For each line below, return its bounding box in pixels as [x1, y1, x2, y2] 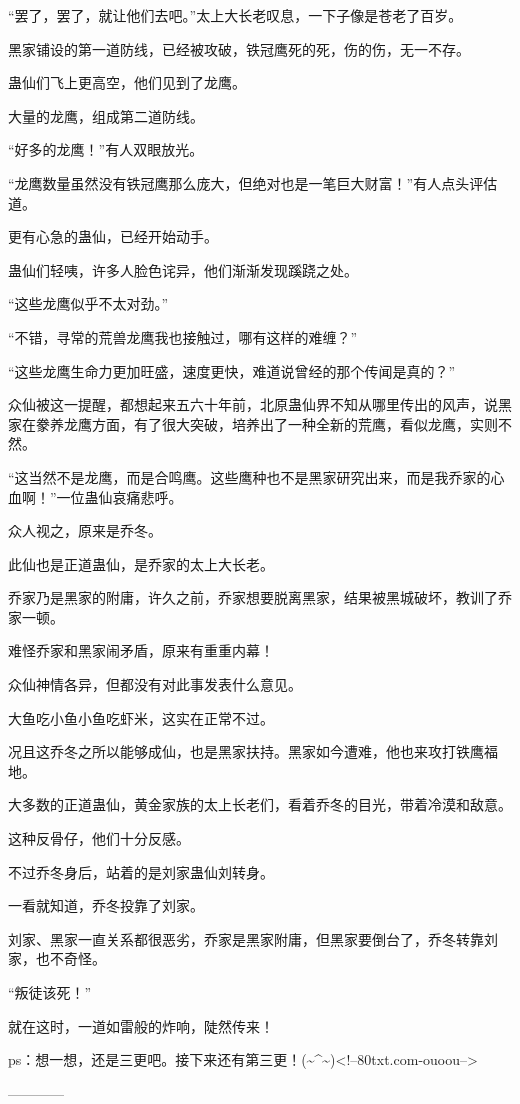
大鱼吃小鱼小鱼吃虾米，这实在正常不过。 [8, 707, 274, 728]
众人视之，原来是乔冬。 [8, 520, 162, 541]
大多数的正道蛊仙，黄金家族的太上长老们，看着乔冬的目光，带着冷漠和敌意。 [8, 794, 512, 815]
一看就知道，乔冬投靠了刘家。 [8, 895, 204, 916]
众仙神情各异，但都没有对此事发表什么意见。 [8, 674, 302, 695]
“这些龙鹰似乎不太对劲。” [8, 293, 169, 314]
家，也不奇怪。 [8, 948, 106, 969]
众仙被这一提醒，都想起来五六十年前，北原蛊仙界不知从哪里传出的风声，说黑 [8, 394, 512, 415]
